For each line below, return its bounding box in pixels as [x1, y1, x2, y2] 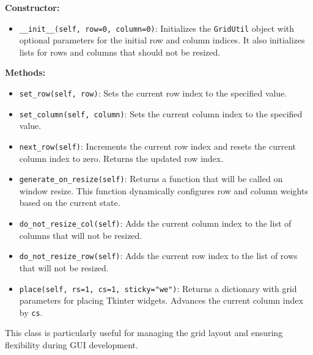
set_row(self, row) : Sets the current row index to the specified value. [19, 87, 287, 100]
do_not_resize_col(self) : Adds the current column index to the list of [19, 217, 292, 230]
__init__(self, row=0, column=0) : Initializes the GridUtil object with [19, 21, 295, 34]
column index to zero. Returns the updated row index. [19, 152, 224, 164]
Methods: [5, 66, 46, 79]
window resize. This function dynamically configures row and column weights [19, 184, 308, 197]
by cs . [19, 306, 43, 318]
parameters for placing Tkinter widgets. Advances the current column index [19, 294, 303, 307]
